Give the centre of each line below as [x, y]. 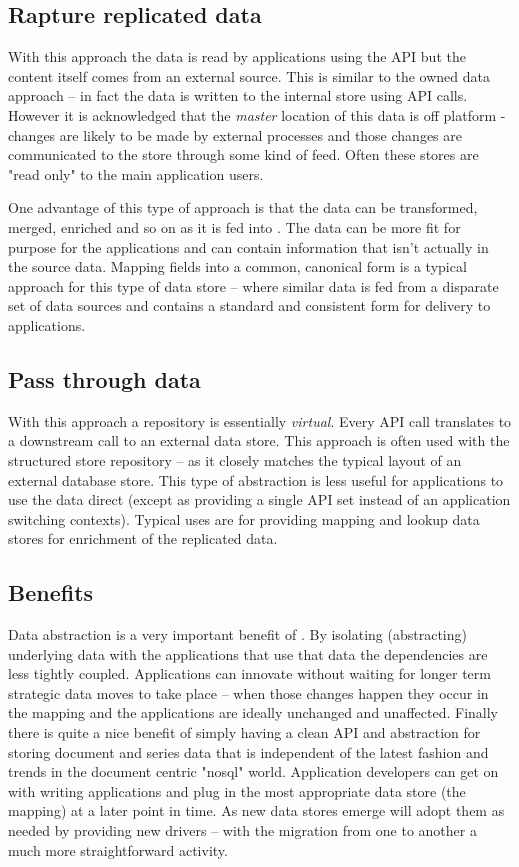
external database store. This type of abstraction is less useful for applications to [256, 479]
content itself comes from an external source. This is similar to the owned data [249, 75]
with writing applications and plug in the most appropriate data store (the [237, 790]
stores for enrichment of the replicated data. [143, 538]
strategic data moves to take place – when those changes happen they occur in [248, 692]
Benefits [51, 592]
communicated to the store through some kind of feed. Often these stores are [243, 154]
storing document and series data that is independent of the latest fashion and [248, 751]
